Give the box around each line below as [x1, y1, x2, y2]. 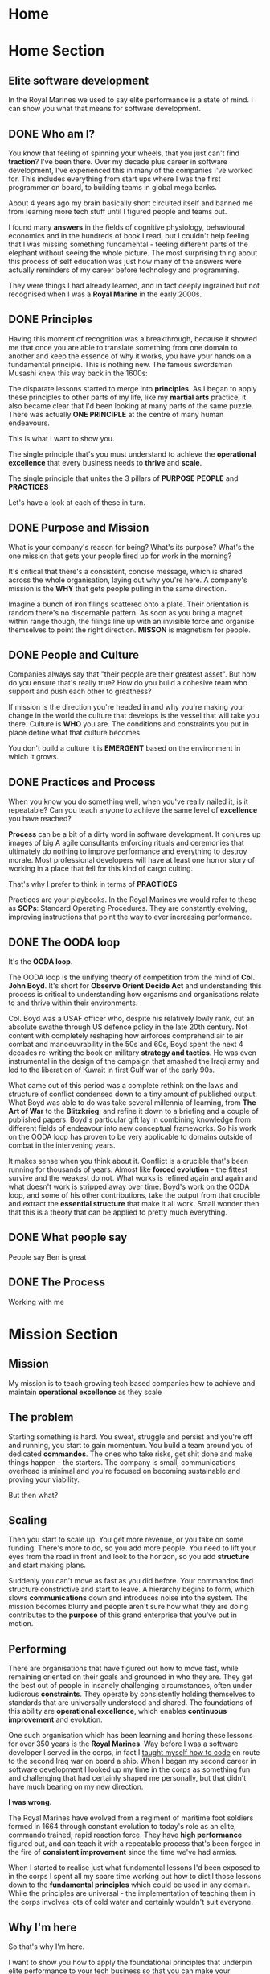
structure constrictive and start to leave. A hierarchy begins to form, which [8, 1584, 255, 1595]
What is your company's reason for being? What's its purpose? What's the [8, 542, 255, 552]
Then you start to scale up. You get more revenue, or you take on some [8, 1535, 244, 1545]
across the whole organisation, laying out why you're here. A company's [8, 575, 247, 585]
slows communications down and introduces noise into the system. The [8, 1593, 248, 1603]
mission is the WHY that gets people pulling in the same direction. [8, 583, 227, 593]
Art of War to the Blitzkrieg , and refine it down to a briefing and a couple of [8, 1107, 259, 1116]
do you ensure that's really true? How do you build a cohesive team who [8, 678, 247, 688]
